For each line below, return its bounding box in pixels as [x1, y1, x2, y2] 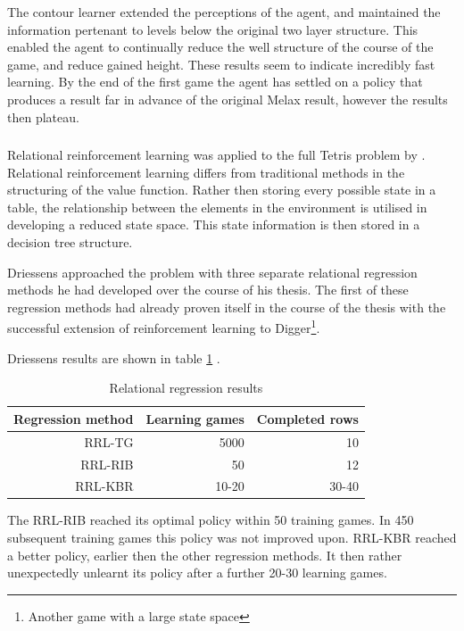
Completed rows [256, 409, 359, 428]
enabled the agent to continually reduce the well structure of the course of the [7, 37, 434, 56]
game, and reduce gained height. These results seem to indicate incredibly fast [7, 54, 435, 73]
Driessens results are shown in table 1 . [7, 348, 220, 367]
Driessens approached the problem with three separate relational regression [7, 262, 418, 281]
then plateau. [7, 107, 79, 126]
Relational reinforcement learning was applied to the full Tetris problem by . [7, 145, 426, 164]
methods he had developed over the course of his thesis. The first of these [7, 280, 409, 299]
